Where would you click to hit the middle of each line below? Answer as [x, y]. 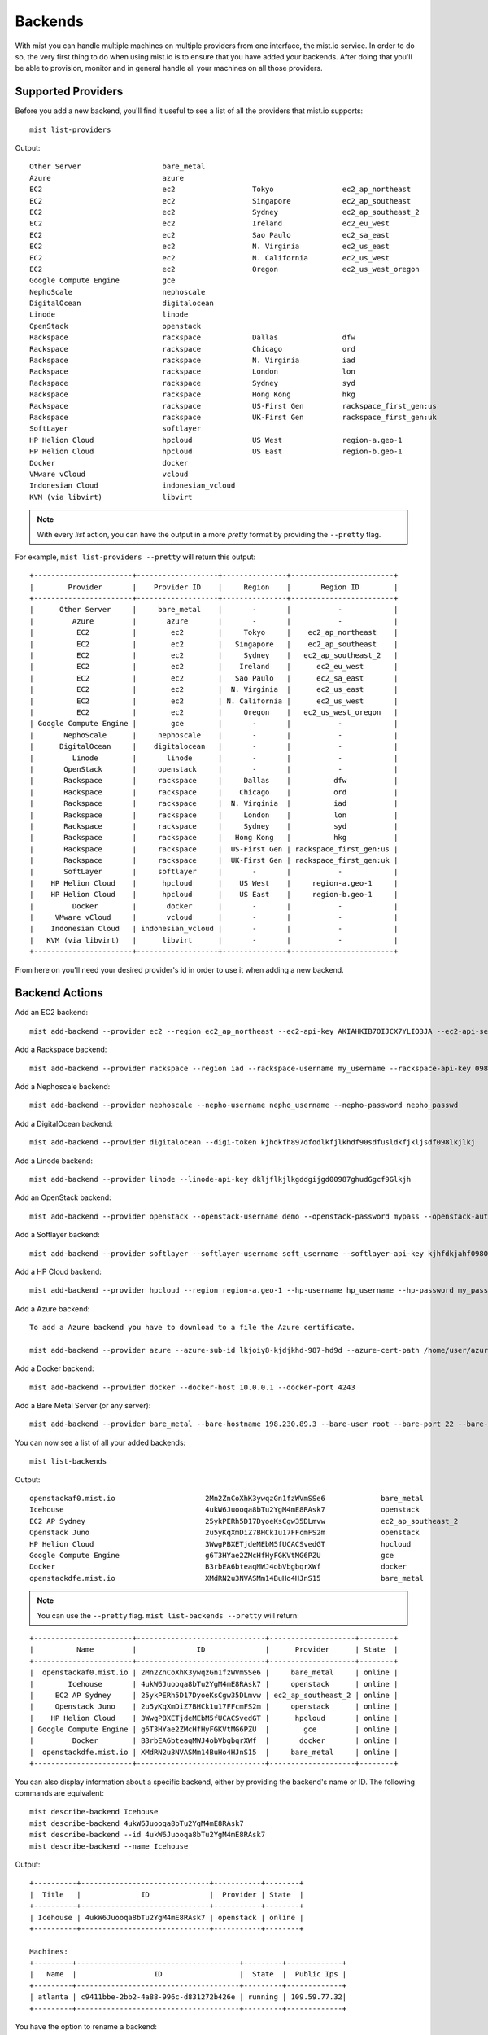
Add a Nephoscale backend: [63, 1087]
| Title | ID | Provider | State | [167, 1894]
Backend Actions [59, 993]
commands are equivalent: [60, 1793]
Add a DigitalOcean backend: [64, 1123]
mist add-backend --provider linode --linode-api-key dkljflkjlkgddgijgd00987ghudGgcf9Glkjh [220, 1179]
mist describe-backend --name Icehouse [109, 1846]
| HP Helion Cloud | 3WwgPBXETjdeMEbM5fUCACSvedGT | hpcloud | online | [214, 1718]
